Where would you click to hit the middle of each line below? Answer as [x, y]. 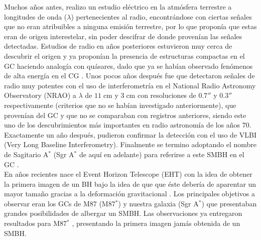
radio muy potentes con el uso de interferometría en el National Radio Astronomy [130, 85]
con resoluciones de [167, 95]
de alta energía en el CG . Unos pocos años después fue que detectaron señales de [129, 76]
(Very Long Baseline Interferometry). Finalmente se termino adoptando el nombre [130, 144]
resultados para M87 [36, 223]
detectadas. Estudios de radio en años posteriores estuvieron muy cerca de [118, 46]
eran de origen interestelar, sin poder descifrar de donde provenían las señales [123, 36]
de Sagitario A [26, 154]
